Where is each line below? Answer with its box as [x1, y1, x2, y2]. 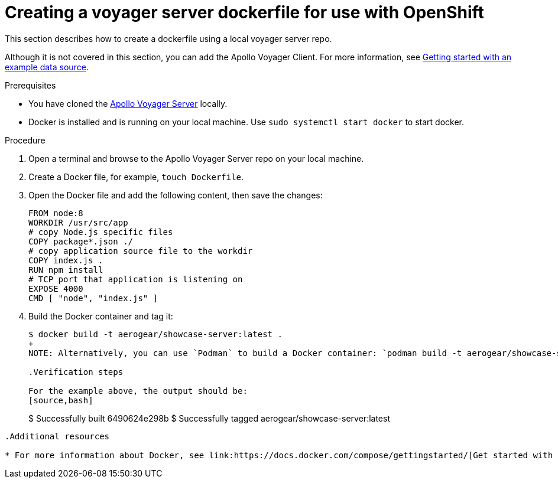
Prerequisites [5, 80, 56, 90]
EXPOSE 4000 [28, 283, 83, 293]
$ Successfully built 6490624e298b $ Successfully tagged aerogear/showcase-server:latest [28, 413, 390, 423]
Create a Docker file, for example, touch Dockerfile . [28, 171, 244, 182]
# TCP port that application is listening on [28, 274, 243, 284]
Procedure [5, 135, 46, 145]
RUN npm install [28, 265, 103, 275]
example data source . [5, 61, 89, 72]
